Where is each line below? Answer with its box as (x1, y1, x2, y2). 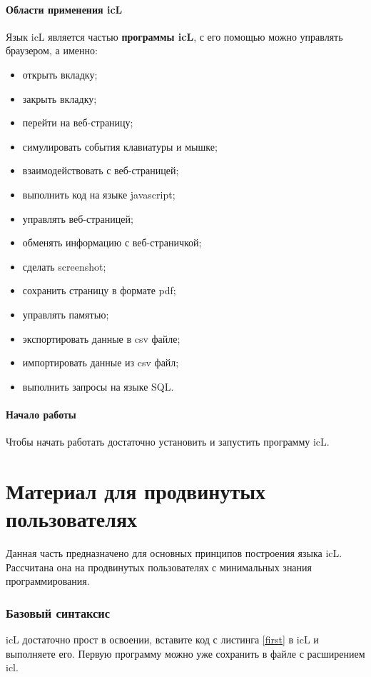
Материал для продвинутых (6, 476, 266, 505)
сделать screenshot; (22, 259, 106, 274)
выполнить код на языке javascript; (22, 186, 176, 201)
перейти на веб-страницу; (22, 115, 133, 130)
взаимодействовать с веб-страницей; (22, 163, 179, 178)
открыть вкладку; (22, 66, 98, 81)
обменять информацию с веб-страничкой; (22, 235, 202, 250)
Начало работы (6, 406, 76, 421)
